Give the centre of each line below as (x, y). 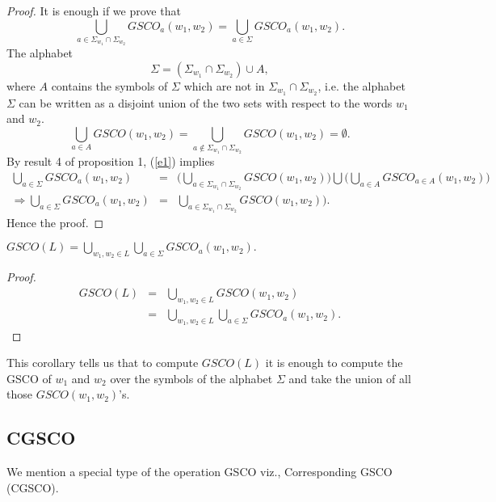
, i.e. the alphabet (361, 85)
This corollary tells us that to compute (103, 363)
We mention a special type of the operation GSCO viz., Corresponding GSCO (200, 472)
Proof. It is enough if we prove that (94, 11)
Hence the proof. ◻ (55, 222)
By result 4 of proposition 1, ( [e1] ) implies (111, 161)
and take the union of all (350, 378)
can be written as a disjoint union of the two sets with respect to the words (206, 102)
